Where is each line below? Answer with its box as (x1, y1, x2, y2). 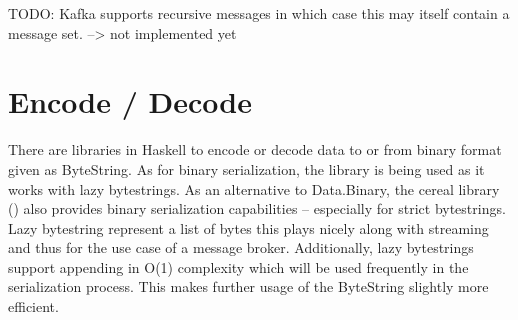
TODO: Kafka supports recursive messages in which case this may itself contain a (8, 3, 510, 23)
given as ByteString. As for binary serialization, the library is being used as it (8, 158, 485, 179)
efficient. (8, 296, 59, 317)
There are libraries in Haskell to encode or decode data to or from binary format (8, 139, 502, 160)
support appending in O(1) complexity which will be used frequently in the (8, 256, 469, 277)
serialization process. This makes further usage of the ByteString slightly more (8, 276, 489, 297)
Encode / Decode (8, 81, 252, 122)
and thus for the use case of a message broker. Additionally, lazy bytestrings (8, 237, 474, 258)
